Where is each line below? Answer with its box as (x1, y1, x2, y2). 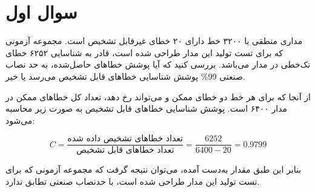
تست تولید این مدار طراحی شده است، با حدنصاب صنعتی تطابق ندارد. (5, 174, 260, 187)
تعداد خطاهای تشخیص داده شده (67, 135, 183, 144)
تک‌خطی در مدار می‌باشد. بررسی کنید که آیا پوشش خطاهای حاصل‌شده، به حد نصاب (5, 58, 311, 71)
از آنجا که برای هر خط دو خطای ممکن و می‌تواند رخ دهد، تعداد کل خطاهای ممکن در (5, 90, 311, 103)
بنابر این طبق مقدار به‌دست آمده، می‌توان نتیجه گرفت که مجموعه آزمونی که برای (5, 163, 302, 176)
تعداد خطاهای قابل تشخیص (76, 146, 174, 155)
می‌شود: (5, 114, 35, 126)
